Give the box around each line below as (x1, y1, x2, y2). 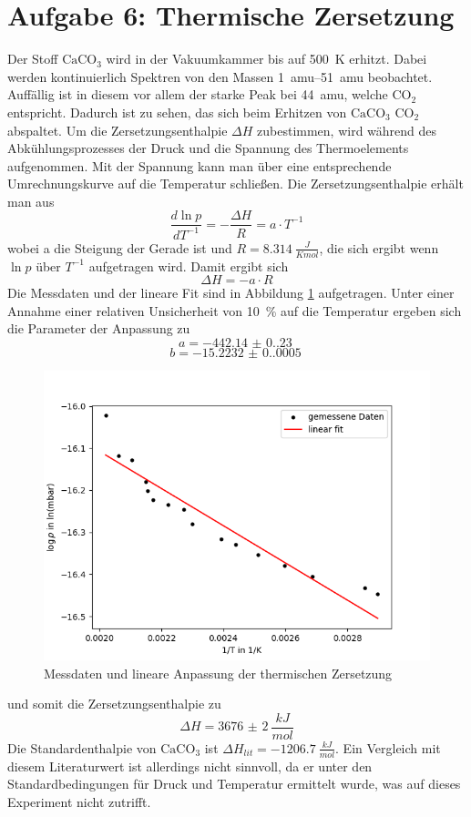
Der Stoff (7, 49, 58, 68)
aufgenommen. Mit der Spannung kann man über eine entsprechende (7, 156, 392, 175)
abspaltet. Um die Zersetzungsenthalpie (7, 120, 228, 139)
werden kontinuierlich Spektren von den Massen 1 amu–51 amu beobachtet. (7, 66, 433, 86)
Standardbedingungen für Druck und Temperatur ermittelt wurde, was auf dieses (7, 774, 461, 793)
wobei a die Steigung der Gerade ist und (7, 238, 232, 257)
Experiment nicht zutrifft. (7, 791, 151, 811)
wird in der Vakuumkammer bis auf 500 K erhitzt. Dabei (106, 49, 427, 68)
